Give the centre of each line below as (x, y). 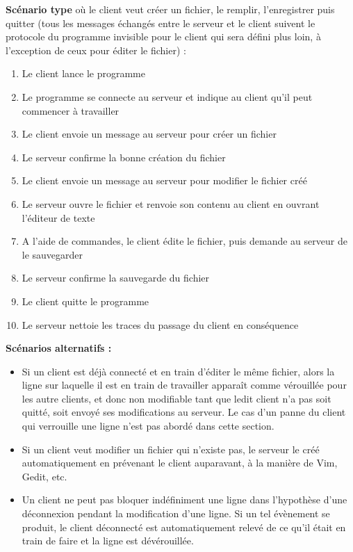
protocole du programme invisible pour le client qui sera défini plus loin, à (163, 36)
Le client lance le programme (83, 73)
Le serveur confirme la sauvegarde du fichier (116, 278)
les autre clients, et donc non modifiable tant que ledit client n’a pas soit (176, 398)
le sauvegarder (52, 254)
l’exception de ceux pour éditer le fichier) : (96, 50)
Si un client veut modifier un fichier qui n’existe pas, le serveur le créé (171, 449)
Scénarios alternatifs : (59, 348)
